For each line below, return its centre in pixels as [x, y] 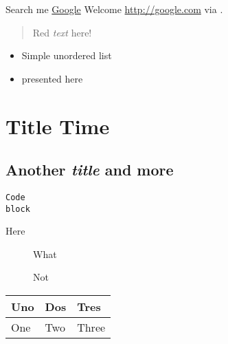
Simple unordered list [67, 55]
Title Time [58, 126]
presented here [52, 78]
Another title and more [90, 170]
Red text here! [62, 32]
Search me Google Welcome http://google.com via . [114, 9]
